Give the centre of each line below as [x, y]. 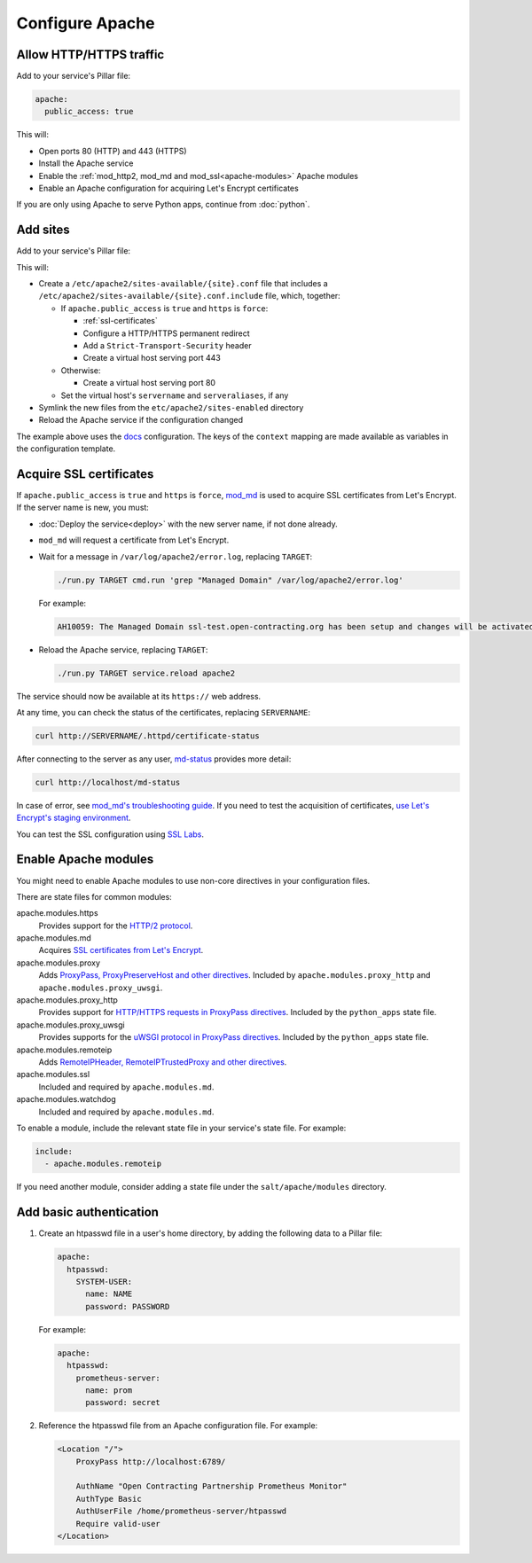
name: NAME [109, 1294]
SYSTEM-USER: [104, 1282]
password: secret [123, 1403]
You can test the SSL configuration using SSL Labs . [110, 834]
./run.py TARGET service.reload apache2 [146, 673]
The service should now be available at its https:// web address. [139, 696]
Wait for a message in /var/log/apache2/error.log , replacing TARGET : [176, 556]
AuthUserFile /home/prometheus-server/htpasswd [181, 1511]
